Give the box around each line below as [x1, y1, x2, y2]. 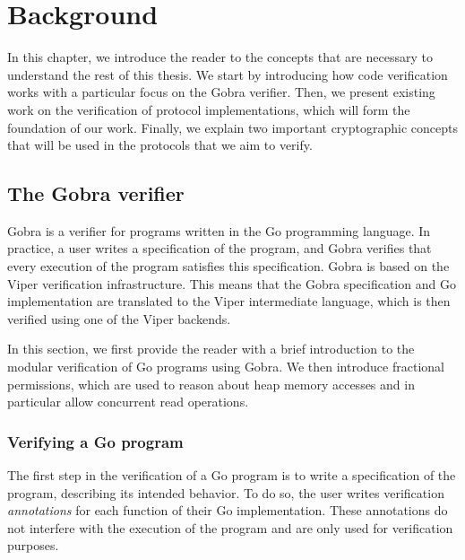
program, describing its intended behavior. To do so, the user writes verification [7, 483, 444, 502]
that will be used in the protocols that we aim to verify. [7, 136, 313, 154]
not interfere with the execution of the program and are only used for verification [7, 518, 453, 537]
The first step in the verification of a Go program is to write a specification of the [7, 466, 456, 485]
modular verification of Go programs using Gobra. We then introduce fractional [7, 357, 444, 376]
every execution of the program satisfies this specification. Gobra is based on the [7, 257, 450, 276]
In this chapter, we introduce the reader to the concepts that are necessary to [7, 48, 433, 66]
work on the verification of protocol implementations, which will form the [7, 100, 410, 118]
